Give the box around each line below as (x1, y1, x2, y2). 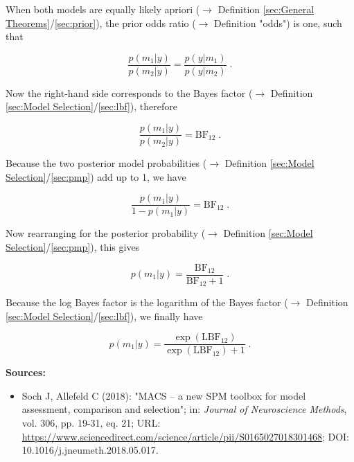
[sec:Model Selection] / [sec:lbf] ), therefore (6, 99, 177, 114)
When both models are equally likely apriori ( (6, 2, 200, 16)
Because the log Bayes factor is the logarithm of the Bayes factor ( (6, 295, 288, 310)
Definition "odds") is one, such (214, 15, 342, 30)
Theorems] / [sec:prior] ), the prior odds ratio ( (6, 15, 196, 30)
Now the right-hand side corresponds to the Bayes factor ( (6, 85, 253, 100)
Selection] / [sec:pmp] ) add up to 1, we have (6, 169, 186, 184)
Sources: (6, 365, 46, 380)
